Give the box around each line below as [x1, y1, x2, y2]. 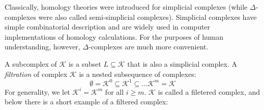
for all [105, 86, 124, 97]
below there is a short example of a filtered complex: [5, 96, 168, 107]
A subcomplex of [5, 58, 57, 69]
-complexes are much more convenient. [89, 41, 209, 52]
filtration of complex [5, 68, 68, 79]
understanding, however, [5, 41, 80, 52]
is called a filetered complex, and [158, 86, 260, 97]
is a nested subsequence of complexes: [79, 68, 196, 79]
